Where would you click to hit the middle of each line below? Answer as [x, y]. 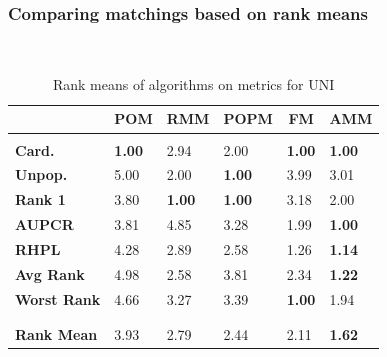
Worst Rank [58, 298]
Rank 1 [40, 199]
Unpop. [41, 174]
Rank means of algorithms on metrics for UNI [193, 83]
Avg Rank [50, 273]
